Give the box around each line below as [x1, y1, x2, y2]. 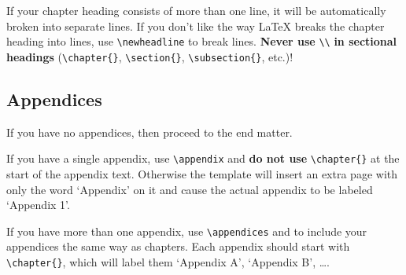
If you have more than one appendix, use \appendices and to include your [6, 222, 367, 239]
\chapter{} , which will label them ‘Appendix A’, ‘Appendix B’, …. [6, 253, 330, 269]
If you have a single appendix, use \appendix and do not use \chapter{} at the [6, 150, 400, 167]
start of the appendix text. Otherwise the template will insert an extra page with [6, 165, 397, 181]
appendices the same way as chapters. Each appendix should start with [6, 238, 350, 255]
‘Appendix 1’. [6, 196, 70, 213]
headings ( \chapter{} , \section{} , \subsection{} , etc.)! [6, 48, 293, 64]
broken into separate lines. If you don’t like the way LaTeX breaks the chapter [6, 17, 385, 34]
